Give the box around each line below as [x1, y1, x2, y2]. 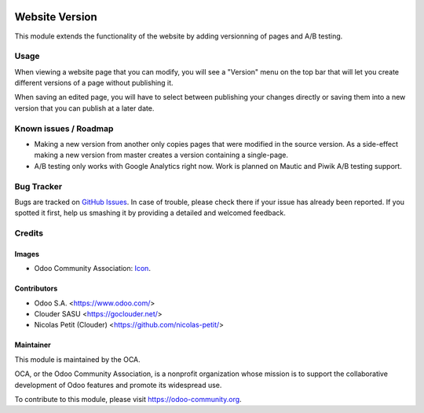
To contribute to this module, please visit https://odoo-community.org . [14, 394, 243, 404]
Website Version [14, 10, 97, 24]
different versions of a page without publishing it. [14, 79, 174, 88]
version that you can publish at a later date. [14, 103, 155, 113]
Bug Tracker [14, 181, 63, 192]
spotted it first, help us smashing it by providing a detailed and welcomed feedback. [14, 208, 286, 217]
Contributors [14, 283, 58, 294]
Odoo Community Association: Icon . [34, 264, 151, 273]
